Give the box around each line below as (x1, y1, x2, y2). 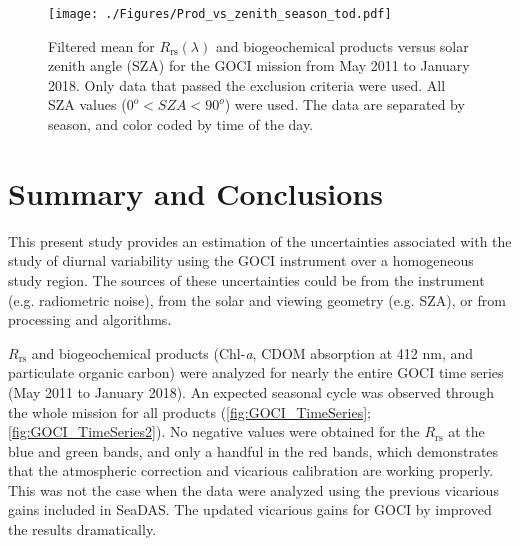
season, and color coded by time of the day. (48, 114, 314, 135)
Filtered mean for (48, 35, 155, 56)
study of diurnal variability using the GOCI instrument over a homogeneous (8, 250, 474, 271)
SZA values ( (48, 94, 127, 115)
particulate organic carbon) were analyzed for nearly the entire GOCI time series (8, 362, 504, 383)
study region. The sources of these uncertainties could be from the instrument (8, 269, 485, 290)
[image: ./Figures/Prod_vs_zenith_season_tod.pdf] (48, 7, 392, 21)
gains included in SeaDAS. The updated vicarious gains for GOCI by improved (8, 499, 492, 520)
